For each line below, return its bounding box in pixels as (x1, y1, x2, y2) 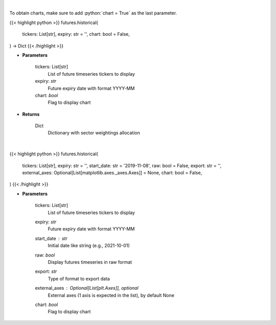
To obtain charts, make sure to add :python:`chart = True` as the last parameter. (9, 10, 177, 16)
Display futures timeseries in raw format (48, 259, 132, 265)
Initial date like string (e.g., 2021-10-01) (48, 243, 130, 249)
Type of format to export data (48, 275, 110, 282)
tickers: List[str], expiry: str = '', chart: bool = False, (22, 31, 130, 37)
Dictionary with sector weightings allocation (48, 130, 140, 136)
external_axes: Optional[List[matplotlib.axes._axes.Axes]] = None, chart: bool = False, (22, 170, 202, 176)
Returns (22, 111, 40, 117)
